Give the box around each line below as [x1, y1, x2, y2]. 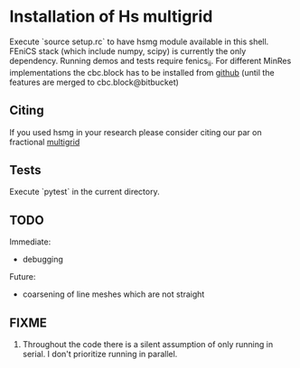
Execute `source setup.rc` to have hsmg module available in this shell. [9, 36, 269, 47]
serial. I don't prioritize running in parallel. [22, 348, 178, 359]
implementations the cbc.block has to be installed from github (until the [9, 67, 275, 78]
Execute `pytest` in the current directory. [9, 187, 160, 198]
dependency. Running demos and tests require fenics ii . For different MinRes [9, 55, 292, 69]
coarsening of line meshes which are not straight [22, 289, 205, 299]
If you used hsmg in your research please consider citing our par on [9, 126, 262, 137]
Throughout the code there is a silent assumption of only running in [22, 338, 274, 349]
